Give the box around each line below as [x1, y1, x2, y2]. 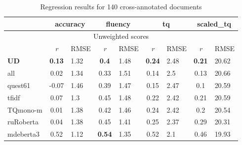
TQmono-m [7, 104, 42, 115]
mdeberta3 [7, 129, 40, 139]
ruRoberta [7, 116, 39, 127]
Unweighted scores [93, 31, 149, 41]
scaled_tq [197, 18, 232, 29]
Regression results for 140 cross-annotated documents [40, 1, 202, 11]
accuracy [55, 18, 85, 29]
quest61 [7, 80, 31, 90]
